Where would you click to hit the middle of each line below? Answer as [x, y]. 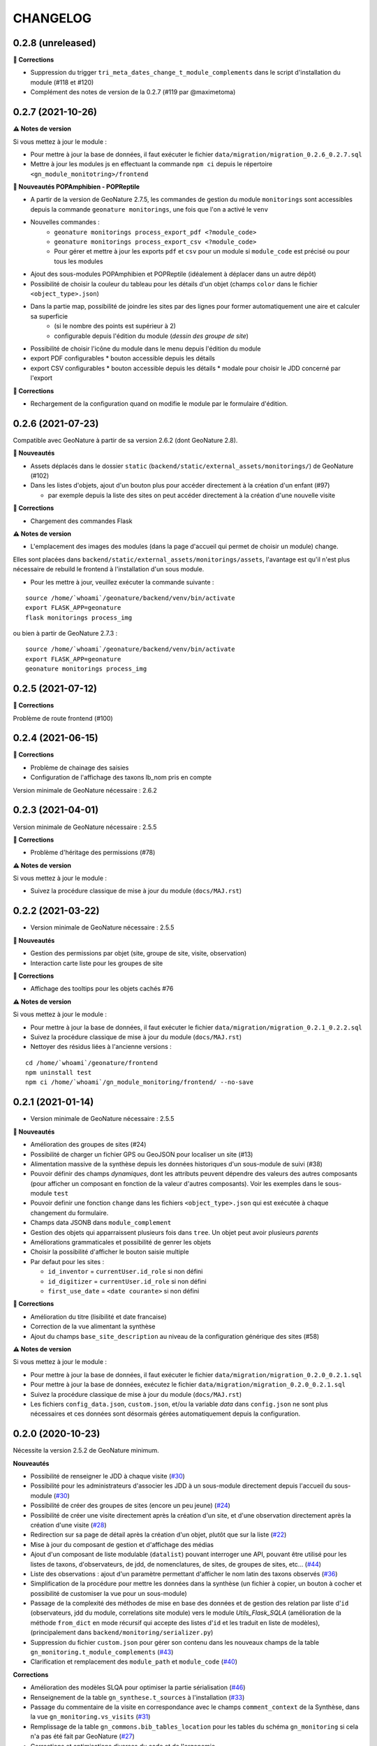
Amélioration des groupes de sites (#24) [88, 1145]
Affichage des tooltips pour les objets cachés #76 [102, 989]
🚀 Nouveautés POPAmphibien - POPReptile [76, 187]
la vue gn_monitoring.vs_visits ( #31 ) [90, 1717]
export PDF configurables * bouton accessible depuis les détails [123, 358]
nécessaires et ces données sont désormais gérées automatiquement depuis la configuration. [165, 1414]
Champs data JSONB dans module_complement [101, 1223]
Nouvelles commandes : [65, 222]
